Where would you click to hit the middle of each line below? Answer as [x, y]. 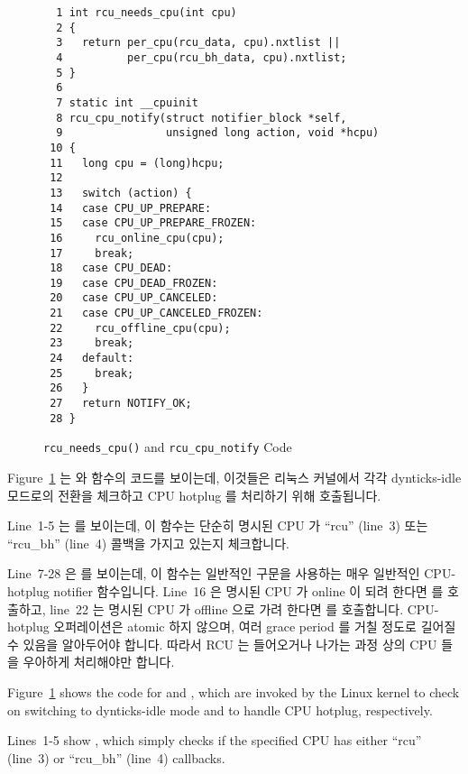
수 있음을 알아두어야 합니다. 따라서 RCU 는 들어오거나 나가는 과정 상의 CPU [222, 644]
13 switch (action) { [121, 193]
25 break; [92, 373]
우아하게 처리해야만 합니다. [99, 662]
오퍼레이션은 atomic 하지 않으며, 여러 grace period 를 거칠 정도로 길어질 [255, 627]
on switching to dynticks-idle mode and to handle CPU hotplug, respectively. [220, 709]
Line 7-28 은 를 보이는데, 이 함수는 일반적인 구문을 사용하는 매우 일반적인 [214, 573]
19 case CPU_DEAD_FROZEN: [134, 283]
